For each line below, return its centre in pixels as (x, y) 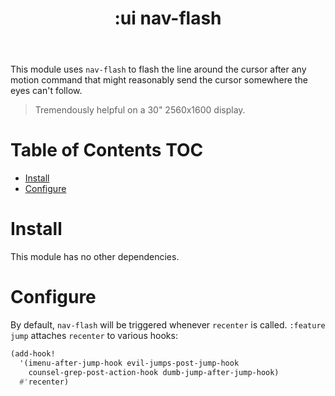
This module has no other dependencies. (95, 257)
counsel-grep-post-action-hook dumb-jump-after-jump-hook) (154, 372)
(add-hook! (33, 354)
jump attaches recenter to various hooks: (94, 335)
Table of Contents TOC (107, 150)
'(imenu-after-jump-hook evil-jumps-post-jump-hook (129, 363)
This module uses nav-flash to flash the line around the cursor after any (158, 69)
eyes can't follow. (46, 91)
